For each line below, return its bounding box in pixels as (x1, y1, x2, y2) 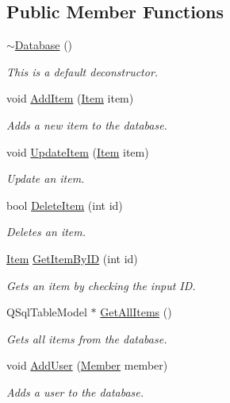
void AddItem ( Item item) (6, 90, 134, 107)
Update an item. (6, 170, 85, 187)
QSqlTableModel (6, 304, 87, 320)
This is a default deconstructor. (6, 63, 159, 79)
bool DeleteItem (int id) (6, 196, 123, 213)
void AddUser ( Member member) (6, 357, 168, 374)
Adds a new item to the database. (6, 116, 167, 133)
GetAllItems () (100, 304, 172, 320)
